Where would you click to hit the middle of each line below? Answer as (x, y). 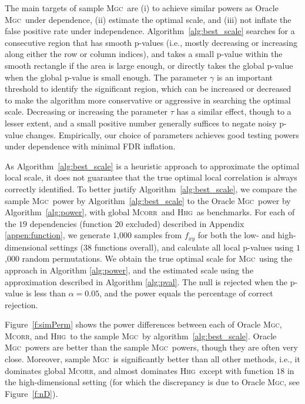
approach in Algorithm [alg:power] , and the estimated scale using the (129, 270)
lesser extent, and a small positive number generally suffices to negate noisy (141, 123)
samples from (158, 235)
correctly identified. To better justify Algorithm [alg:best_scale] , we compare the (151, 188)
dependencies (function (71, 223)
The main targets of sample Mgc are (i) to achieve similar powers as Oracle (142, 8)
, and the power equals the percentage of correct (186, 293)
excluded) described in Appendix (185, 223)
